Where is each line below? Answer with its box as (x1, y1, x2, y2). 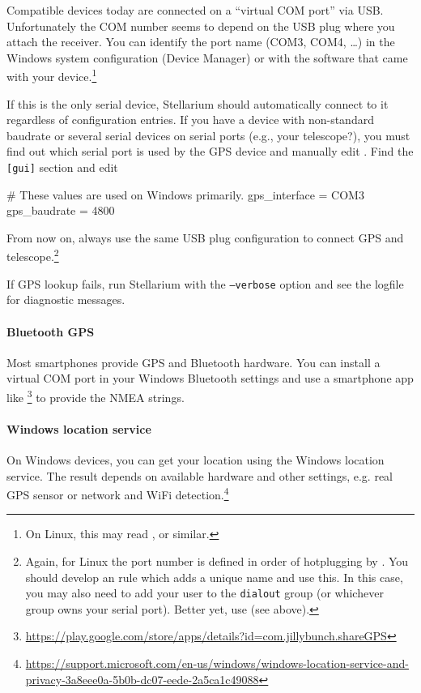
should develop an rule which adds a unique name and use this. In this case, (25, 568, 403, 585)
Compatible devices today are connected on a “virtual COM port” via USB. (6, 2, 384, 18)
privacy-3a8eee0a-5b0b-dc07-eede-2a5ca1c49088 (25, 670, 259, 687)
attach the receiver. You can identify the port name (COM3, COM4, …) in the (6, 33, 395, 50)
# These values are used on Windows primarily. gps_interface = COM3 (6, 186, 364, 203)
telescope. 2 (6, 246, 59, 265)
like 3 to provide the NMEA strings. (6, 386, 185, 405)
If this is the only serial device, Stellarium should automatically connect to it (6, 95, 389, 112)
